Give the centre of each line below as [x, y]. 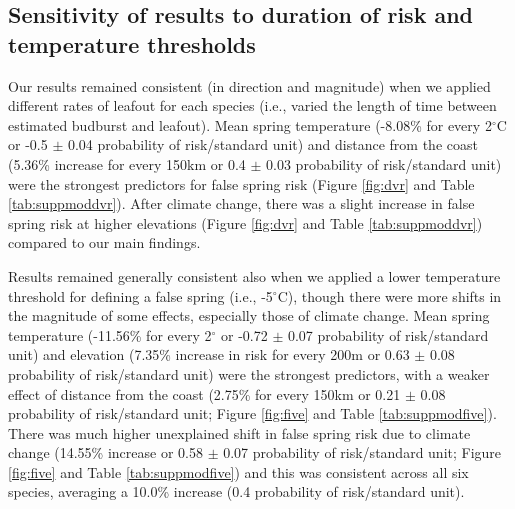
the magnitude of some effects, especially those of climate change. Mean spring [249, 315]
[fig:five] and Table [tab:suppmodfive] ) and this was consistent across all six [238, 471]
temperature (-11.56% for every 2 [110, 334]
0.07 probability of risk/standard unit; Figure [362, 452]
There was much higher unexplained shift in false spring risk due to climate [239, 432]
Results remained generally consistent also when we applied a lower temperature [254, 275]
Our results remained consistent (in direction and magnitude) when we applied [249, 85]
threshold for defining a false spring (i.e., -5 [140, 295]
